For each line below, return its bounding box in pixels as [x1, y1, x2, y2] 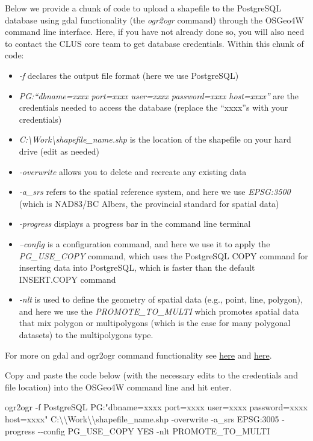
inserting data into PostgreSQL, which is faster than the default [19, 261, 255, 274]
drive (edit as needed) [19, 144, 99, 157]
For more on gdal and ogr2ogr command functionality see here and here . [5, 348, 272, 361]
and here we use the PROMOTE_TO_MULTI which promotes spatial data [19, 304, 299, 317]
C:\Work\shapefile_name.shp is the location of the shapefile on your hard [19, 133, 291, 146]
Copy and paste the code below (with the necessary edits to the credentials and [5, 369, 298, 381]
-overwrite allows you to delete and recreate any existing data [19, 165, 247, 177]
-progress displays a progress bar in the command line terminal [19, 217, 251, 230]
